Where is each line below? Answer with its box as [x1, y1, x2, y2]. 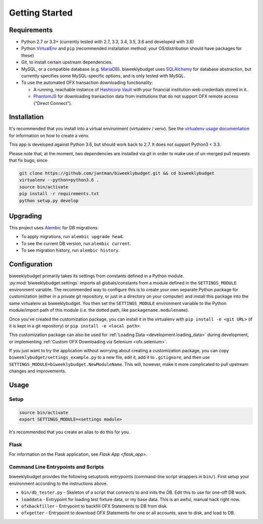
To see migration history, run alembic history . [21, 247, 120, 253]
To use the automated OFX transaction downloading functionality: [21, 80, 153, 85]
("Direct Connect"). [33, 100, 73, 106]
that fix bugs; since [9, 158, 48, 163]
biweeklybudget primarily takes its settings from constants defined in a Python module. [9, 273, 185, 279]
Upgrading [9, 212, 42, 220]
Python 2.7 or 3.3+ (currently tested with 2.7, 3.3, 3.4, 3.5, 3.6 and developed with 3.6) [21, 39, 194, 45]
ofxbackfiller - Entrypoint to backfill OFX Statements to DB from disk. [21, 503, 168, 509]
